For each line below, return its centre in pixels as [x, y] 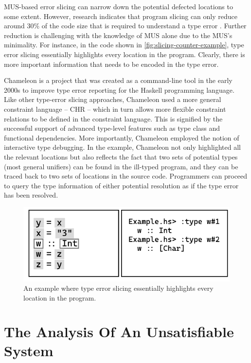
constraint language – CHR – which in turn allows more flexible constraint [115, 109]
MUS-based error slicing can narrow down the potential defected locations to [118, 6]
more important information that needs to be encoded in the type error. [111, 64]
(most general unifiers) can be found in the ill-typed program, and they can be [121, 166]
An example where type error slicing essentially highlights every [118, 288]
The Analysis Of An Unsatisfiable [119, 331]
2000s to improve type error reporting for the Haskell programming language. [119, 90]
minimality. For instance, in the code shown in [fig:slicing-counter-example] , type [124, 45]
